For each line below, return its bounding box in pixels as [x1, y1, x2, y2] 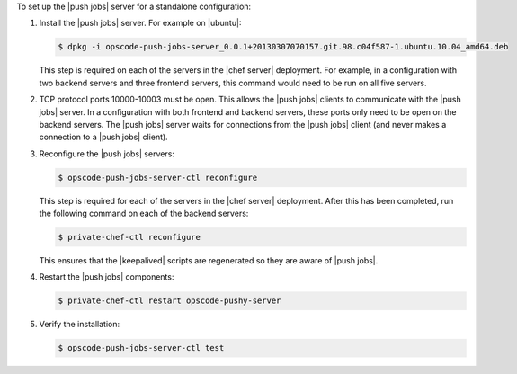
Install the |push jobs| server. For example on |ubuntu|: [39, 18, 242, 29]
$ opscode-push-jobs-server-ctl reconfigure [58, 172, 258, 183]
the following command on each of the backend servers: [39, 208, 249, 219]
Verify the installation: [39, 319, 120, 330]
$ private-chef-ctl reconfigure [58, 232, 201, 243]
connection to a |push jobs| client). [39, 131, 168, 143]
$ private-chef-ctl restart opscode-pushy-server [58, 296, 281, 306]
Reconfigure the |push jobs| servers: [39, 148, 175, 159]
